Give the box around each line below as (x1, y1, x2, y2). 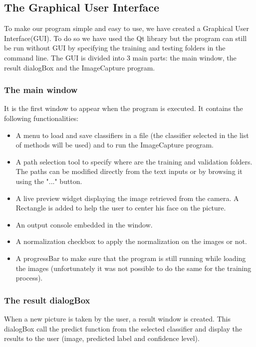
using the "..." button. (15, 175, 82, 186)
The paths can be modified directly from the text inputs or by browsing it (15, 166, 243, 176)
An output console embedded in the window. (15, 219, 153, 229)
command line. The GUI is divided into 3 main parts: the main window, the (4, 52, 237, 62)
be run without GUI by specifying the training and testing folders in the (4, 42, 226, 53)
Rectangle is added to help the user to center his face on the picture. (15, 202, 226, 213)
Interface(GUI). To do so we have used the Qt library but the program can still (4, 32, 247, 43)
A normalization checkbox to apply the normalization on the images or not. (15, 236, 247, 246)
